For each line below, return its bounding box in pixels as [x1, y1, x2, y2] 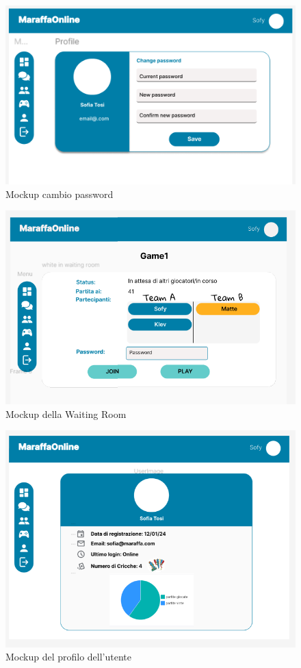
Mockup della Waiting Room [5, 406, 127, 421]
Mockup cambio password [5, 186, 114, 201]
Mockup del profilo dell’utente [5, 650, 132, 664]
